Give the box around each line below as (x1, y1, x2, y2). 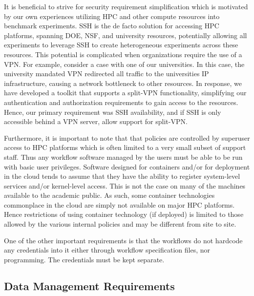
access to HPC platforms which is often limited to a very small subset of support (4, 142, 246, 152)
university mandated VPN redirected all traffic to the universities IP (4, 68, 209, 79)
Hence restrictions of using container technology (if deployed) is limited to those (4, 209, 244, 219)
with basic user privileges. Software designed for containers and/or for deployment (4, 161, 250, 171)
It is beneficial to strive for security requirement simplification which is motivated (4, 1, 248, 11)
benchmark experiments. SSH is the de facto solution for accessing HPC (4, 21, 219, 31)
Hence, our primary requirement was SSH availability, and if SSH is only (4, 106, 221, 117)
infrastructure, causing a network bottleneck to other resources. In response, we (4, 78, 242, 88)
